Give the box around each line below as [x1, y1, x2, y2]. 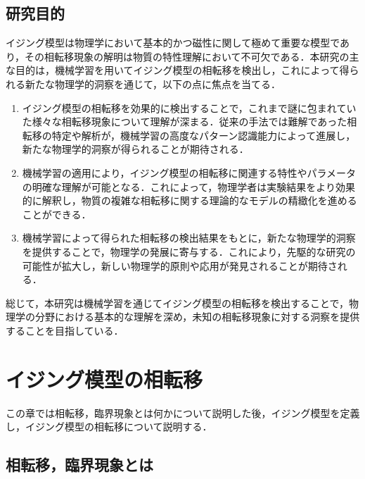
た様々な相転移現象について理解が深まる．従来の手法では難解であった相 [22, 114, 357, 129]
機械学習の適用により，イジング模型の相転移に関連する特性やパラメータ [22, 165, 357, 180]
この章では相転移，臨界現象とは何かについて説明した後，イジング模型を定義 [6, 405, 360, 420]
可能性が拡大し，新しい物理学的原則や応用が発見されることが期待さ [22, 258, 338, 273]
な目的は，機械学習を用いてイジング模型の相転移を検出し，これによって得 [6, 63, 350, 77]
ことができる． [22, 206, 91, 221]
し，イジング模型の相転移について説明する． [6, 419, 212, 434]
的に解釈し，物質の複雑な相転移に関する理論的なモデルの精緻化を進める [22, 193, 357, 208]
